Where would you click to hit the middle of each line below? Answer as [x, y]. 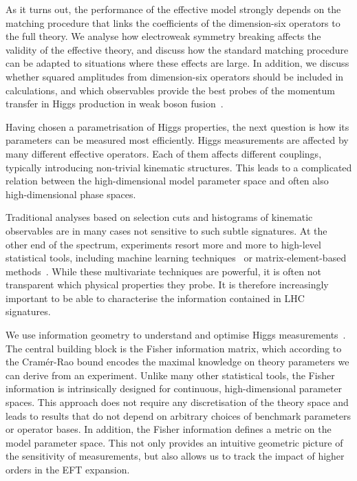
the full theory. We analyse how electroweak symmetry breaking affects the [163, 36]
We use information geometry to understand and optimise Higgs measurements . [176, 335]
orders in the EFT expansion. [68, 469]
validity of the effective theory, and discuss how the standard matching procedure [177, 49]
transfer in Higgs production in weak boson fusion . [115, 104]
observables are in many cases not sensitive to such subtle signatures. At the [166, 230]
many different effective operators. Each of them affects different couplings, [164, 153]
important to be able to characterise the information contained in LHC [155, 298]
